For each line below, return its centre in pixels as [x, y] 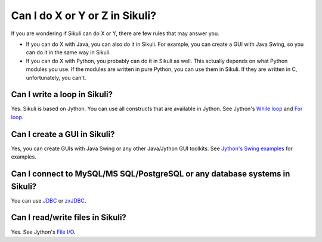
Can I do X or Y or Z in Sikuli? [84, 15]
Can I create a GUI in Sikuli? [63, 134]
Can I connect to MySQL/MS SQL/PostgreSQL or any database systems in [151, 174]
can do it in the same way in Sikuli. [68, 52]
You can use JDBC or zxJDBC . [49, 200]
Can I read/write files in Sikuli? [69, 218]
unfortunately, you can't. [56, 77]
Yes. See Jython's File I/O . [43, 232]
